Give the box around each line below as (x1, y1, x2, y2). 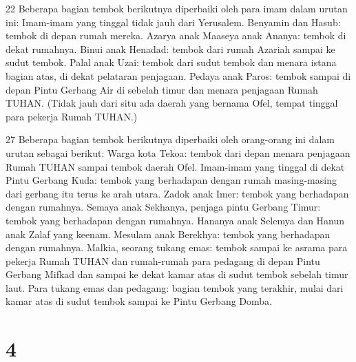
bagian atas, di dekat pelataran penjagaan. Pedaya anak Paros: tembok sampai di (6, 68, 351, 83)
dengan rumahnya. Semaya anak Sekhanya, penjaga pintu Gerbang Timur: (6, 200, 321, 214)
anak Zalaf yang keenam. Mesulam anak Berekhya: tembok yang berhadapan (6, 226, 331, 241)
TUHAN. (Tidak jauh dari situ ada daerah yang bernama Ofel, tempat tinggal (6, 96, 338, 110)
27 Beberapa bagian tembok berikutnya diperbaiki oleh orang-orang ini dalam (6, 132, 335, 147)
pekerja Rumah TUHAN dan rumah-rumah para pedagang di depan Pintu (6, 253, 320, 268)
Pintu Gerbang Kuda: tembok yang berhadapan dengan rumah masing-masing (6, 173, 337, 187)
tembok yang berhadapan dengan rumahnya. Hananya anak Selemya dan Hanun (6, 213, 345, 227)
